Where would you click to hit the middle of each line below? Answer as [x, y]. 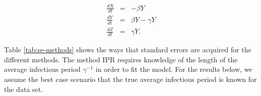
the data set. [24, 89]
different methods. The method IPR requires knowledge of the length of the [121, 59]
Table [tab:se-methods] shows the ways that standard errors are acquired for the [128, 50]
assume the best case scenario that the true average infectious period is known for [130, 79]
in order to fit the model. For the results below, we [174, 69]
